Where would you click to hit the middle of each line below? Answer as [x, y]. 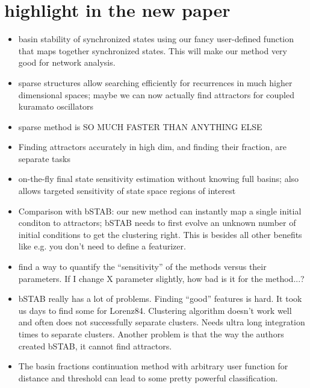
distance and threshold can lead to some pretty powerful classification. [148, 377]
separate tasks [44, 158]
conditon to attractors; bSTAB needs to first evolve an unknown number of [157, 223]
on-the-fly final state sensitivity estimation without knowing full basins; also [159, 179]
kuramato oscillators [56, 106]
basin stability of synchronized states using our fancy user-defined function [156, 39]
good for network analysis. [67, 62]
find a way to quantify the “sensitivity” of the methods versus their [142, 267]
